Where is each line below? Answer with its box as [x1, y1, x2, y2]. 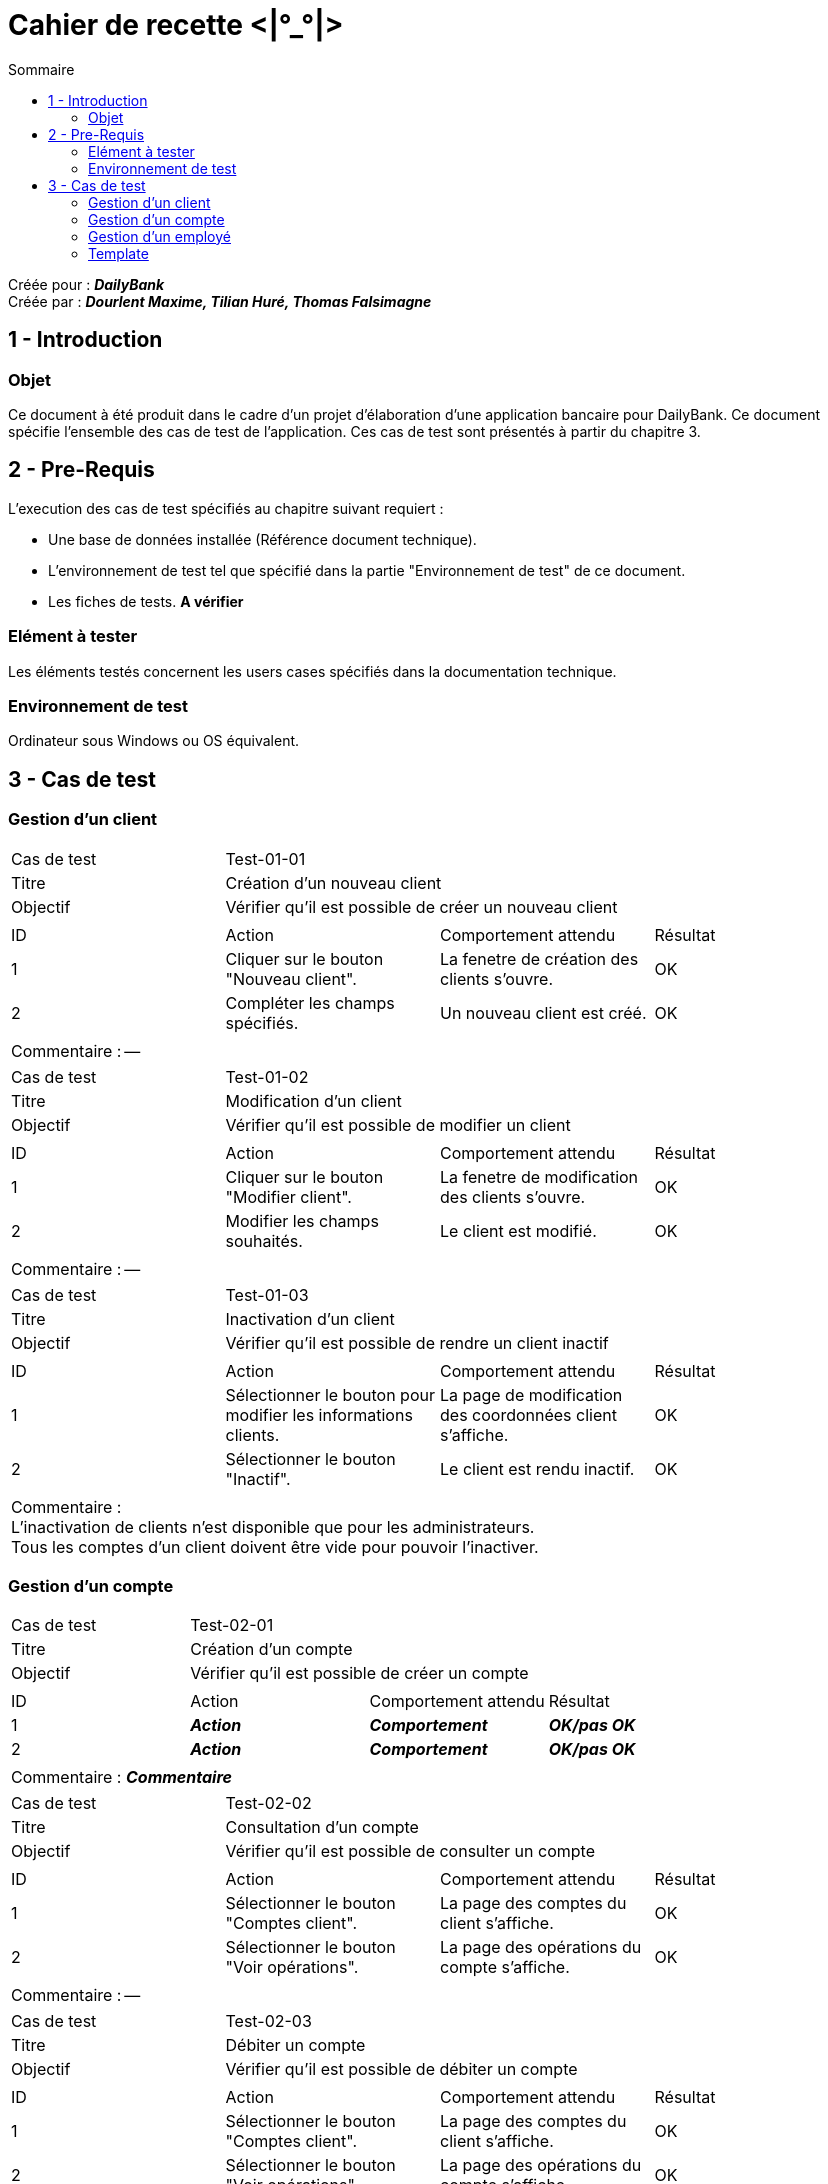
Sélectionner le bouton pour [225, 1384, 435, 1405]
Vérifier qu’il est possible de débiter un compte [225, 2059, 578, 2080]
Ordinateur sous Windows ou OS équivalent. [8, 732, 300, 750]
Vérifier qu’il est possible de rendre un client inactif [225, 1332, 609, 1353]
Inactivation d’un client [225, 1308, 395, 1329]
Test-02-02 [225, 1793, 312, 1814]
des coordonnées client [440, 1404, 617, 1425]
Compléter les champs [225, 992, 395, 1013]
